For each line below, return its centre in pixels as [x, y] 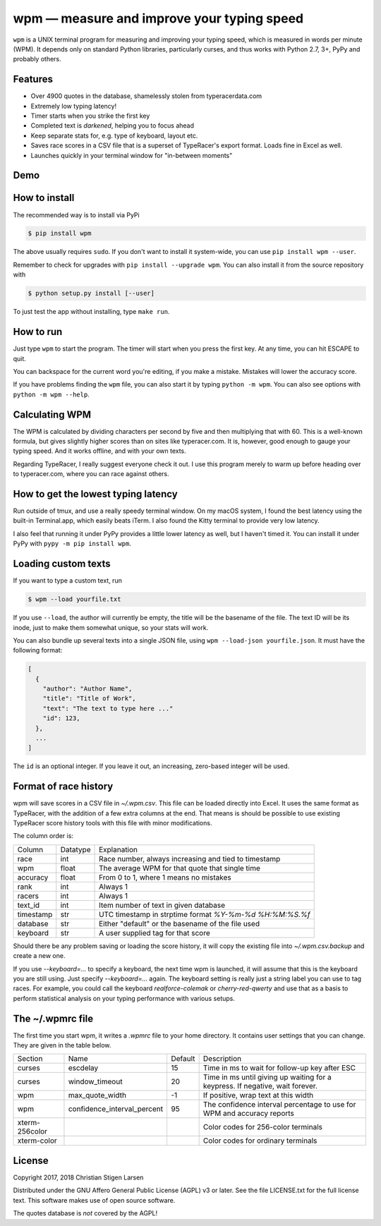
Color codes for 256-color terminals [262, 1127]
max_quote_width [97, 1095]
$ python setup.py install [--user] [91, 293]
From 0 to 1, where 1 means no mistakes [165, 877]
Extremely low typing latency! [73, 106]
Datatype [75, 849]
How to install [44, 198]
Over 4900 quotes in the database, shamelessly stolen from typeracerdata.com [146, 96]
